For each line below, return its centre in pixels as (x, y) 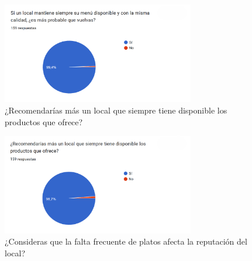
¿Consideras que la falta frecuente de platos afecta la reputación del (126, 241)
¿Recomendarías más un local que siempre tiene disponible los (116, 110)
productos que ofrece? (44, 121)
